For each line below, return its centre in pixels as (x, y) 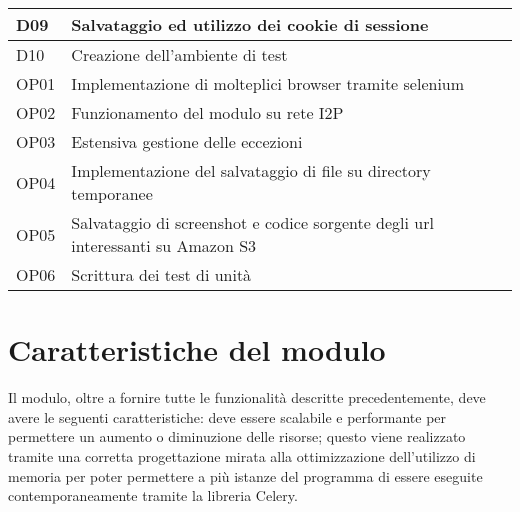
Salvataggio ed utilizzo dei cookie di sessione (250, 24)
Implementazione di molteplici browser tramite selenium (268, 83)
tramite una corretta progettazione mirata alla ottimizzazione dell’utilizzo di (242, 455)
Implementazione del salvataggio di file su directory (251, 170)
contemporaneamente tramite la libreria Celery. (153, 495)
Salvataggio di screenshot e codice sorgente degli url (252, 222)
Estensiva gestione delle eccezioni (187, 141)
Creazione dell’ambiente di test (179, 54)
